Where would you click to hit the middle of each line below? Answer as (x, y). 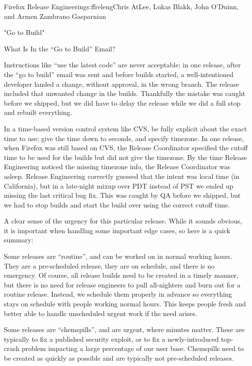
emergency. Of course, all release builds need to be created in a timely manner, (121, 275)
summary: (19, 240)
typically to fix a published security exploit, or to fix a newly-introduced (111, 339)
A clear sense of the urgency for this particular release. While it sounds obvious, (123, 221)
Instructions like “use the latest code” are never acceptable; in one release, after (122, 65)
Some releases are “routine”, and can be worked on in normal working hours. (118, 256)
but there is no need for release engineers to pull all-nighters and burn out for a (122, 284)
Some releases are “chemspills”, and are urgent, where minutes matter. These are (124, 329)
